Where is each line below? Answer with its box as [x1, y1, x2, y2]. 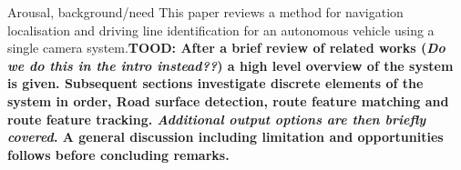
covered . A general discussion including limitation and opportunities [7, 127, 444, 146]
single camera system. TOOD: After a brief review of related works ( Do [7, 38, 446, 57]
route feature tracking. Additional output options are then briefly [7, 109, 426, 128]
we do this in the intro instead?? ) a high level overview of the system [7, 55, 454, 75]
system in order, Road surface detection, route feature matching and [7, 91, 449, 110]
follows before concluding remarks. [7, 145, 230, 164]
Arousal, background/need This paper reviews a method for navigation [7, 3, 404, 21]
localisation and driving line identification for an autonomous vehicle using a [7, 20, 435, 39]
